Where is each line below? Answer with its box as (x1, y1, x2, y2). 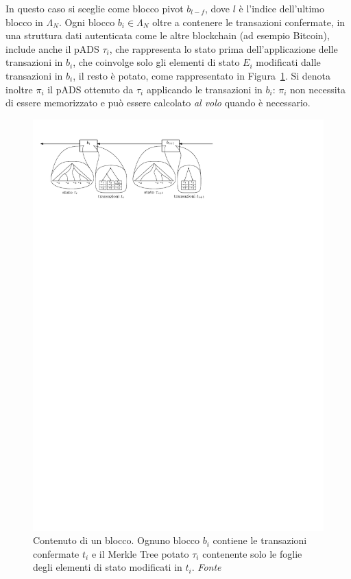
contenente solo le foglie (202, 546, 302, 560)
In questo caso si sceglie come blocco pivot (5, 1, 184, 15)
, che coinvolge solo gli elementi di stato (73, 55, 240, 69)
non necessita (290, 82, 346, 96)
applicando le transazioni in (146, 82, 263, 96)
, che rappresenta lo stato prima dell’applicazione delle (109, 41, 338, 56)
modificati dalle (256, 55, 321, 69)
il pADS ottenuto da (47, 82, 134, 96)
